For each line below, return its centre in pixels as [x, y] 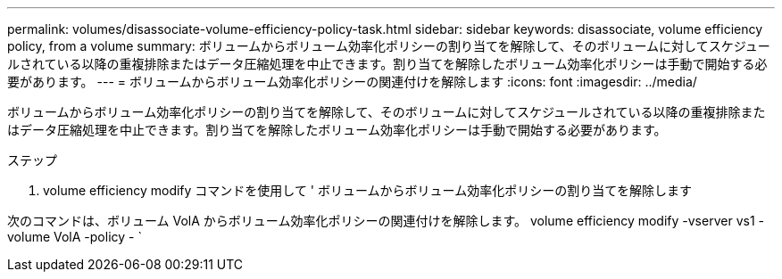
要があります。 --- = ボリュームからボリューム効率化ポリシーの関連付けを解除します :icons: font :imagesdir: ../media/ [352, 82]
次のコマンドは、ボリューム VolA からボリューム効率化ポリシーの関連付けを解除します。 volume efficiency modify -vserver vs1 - [386, 221]
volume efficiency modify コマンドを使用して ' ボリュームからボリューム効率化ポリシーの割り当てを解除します [367, 190]
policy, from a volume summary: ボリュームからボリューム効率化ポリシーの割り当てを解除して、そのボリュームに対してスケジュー [389, 46]
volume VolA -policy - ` [75, 237]
